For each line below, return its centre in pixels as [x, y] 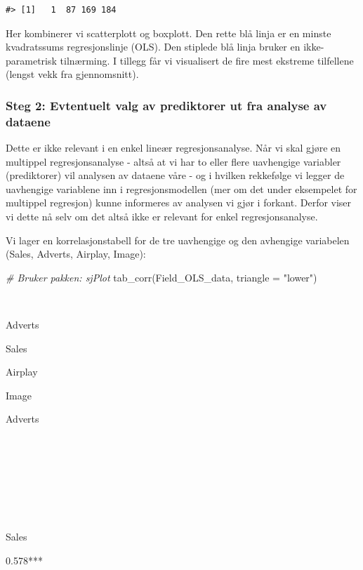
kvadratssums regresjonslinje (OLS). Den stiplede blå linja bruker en [153, 47]
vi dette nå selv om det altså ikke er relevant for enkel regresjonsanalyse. [162, 217]
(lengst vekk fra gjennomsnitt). [72, 74]
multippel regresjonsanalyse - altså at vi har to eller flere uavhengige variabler [173, 161]
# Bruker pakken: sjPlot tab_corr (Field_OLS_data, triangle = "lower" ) [161, 277]
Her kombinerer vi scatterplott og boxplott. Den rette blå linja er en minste [169, 33]
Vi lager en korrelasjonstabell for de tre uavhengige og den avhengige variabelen [178, 240]
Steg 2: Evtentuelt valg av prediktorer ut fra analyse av [166, 105]
